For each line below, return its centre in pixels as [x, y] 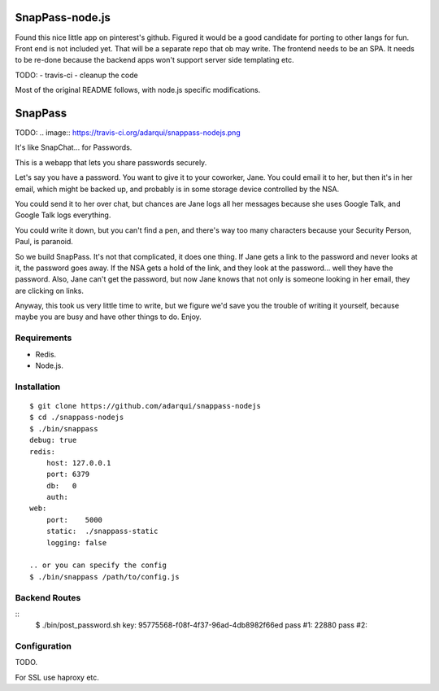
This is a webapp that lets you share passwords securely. [111, 162]
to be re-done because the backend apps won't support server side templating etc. [154, 60]
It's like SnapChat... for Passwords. [74, 147]
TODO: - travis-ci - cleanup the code [76, 75]
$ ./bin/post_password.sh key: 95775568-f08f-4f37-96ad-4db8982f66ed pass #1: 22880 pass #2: [201, 625]
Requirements [43, 338]
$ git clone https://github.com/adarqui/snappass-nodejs [146, 406]
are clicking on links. [50, 291]
